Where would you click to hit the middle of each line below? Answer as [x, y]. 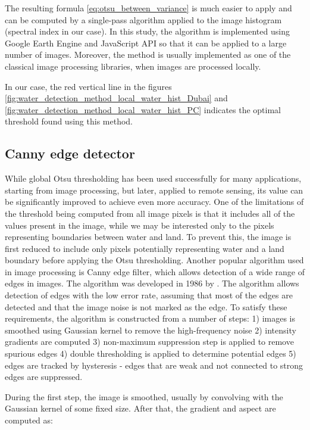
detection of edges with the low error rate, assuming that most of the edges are [149, 295]
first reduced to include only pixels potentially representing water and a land [145, 248]
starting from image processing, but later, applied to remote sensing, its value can [154, 190]
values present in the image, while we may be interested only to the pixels [140, 225]
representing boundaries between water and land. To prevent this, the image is [148, 237]
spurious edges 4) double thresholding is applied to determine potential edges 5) [151, 353]
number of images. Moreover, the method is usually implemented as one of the [148, 54]
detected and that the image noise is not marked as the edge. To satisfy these [146, 306]
